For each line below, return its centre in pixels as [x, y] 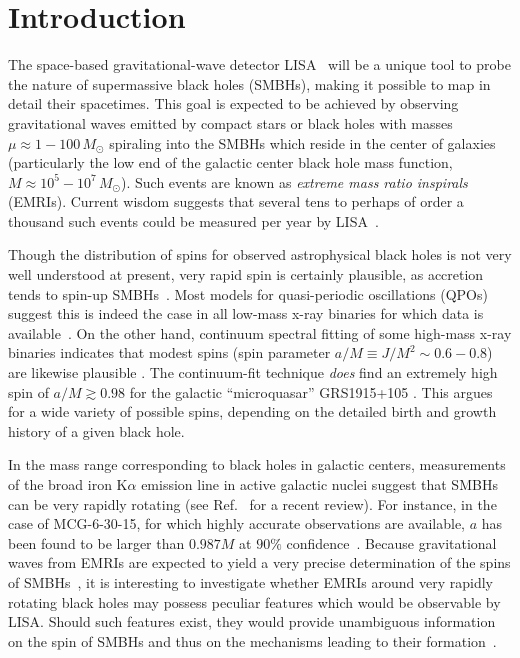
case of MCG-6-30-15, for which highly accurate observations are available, [237, 523]
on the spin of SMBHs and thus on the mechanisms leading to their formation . [252, 640]
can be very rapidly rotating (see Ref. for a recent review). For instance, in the [252, 503]
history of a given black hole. [96, 430]
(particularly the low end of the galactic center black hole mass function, [230, 162]
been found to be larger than [96, 542]
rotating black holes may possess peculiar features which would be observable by [254, 601]
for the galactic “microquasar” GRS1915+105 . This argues [311, 391]
